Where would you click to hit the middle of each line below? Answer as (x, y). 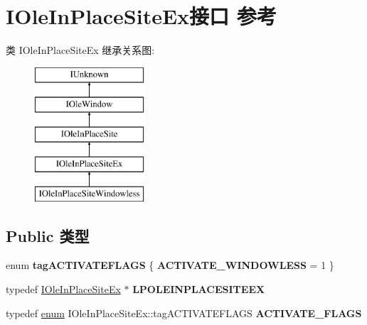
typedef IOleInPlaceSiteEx (63, 289)
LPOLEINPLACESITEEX (199, 289)
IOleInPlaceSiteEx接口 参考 (141, 16)
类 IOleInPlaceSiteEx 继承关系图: (80, 50)
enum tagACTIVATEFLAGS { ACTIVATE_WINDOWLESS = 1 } (170, 265)
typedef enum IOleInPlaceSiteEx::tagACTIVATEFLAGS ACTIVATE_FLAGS (184, 313)
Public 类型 (48, 235)
